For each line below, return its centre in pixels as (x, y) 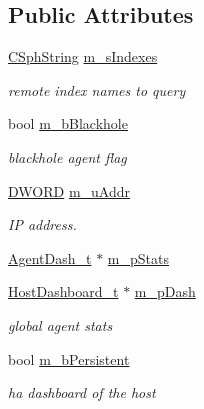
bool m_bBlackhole (68, 123)
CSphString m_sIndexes (83, 56)
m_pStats (138, 257)
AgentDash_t (50, 257)
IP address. (42, 224)
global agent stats (60, 324)
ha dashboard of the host (82, 392)
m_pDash (165, 291)
